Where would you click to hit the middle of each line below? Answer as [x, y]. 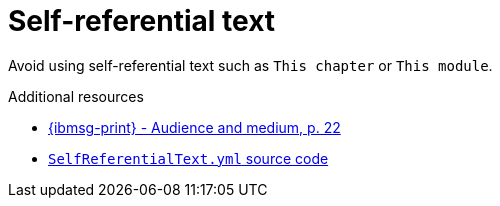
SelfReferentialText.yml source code [188, 158]
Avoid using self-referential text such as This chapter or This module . [250, 65]
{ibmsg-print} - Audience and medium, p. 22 [194, 127]
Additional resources [76, 96]
